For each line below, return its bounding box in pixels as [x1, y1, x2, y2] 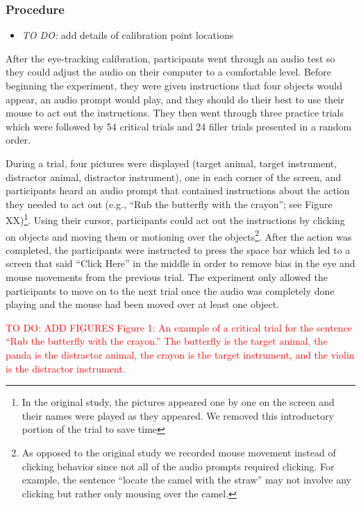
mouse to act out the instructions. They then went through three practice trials [6, 105, 344, 120]
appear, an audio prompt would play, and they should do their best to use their [6, 92, 344, 106]
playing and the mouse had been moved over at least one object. [6, 297, 280, 311]
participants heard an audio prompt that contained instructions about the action [6, 183, 350, 198]
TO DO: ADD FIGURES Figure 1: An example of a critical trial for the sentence [6, 320, 353, 334]
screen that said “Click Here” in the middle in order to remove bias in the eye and [6, 256, 355, 271]
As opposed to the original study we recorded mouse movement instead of [22, 445, 336, 459]
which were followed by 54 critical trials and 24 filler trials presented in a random [6, 119, 352, 133]
